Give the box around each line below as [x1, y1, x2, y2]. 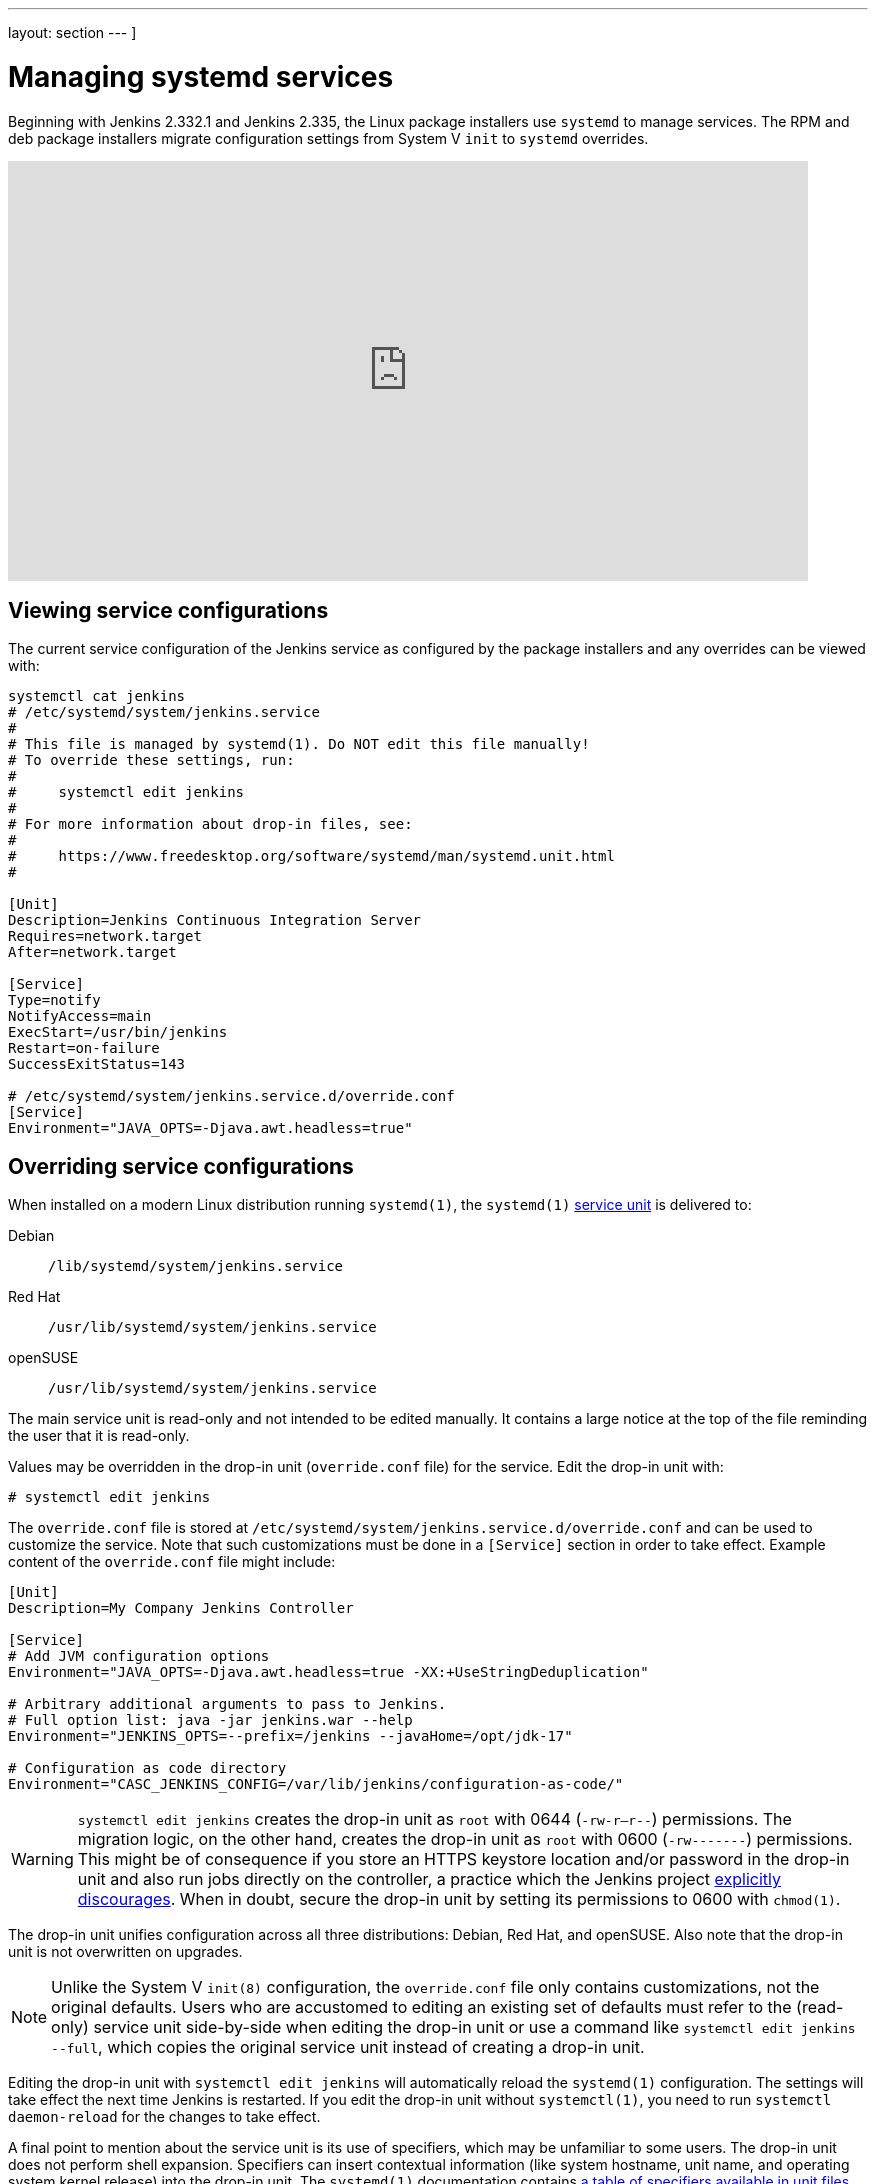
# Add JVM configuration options [8, 1648, 270, 1665]
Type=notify [8, 992, 101, 1009]
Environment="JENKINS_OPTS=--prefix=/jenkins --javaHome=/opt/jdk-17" [8, 1728, 573, 1745]
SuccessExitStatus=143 [8, 1056, 186, 1073]
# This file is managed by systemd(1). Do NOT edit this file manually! [8, 736, 590, 753]
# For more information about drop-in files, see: [8, 816, 413, 833]
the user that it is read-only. [8, 1427, 190, 1445]
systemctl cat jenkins [8, 688, 186, 705]
